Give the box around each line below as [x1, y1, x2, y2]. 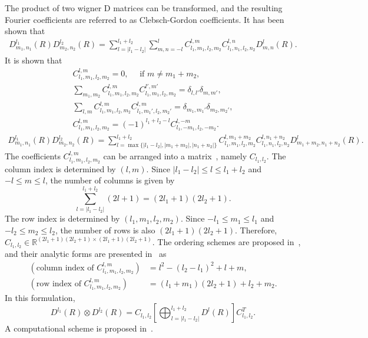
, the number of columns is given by [45, 174, 175, 186]
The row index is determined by [5, 212, 120, 225]
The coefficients [5, 149, 61, 162]
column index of [36, 263, 94, 272]
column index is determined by [5, 162, 116, 175]
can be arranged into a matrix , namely [103, 149, 247, 162]
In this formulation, [5, 291, 75, 303]
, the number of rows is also [55, 224, 155, 236]
